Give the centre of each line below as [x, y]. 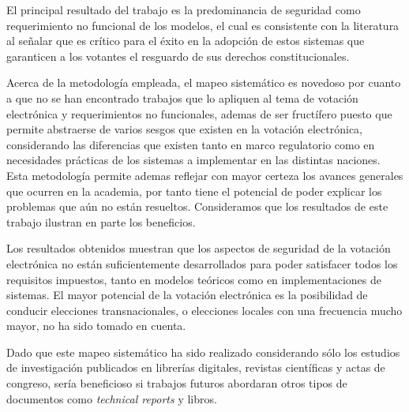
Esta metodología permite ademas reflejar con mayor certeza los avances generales [205, 175]
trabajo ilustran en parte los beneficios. [101, 221]
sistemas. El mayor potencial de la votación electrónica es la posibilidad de [187, 295]
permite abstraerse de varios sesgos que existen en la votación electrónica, [184, 129]
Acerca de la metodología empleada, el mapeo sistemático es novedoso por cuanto [204, 82]
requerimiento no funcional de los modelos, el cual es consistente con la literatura [203, 25]
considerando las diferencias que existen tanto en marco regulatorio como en [191, 144]
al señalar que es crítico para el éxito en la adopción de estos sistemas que [186, 41]
